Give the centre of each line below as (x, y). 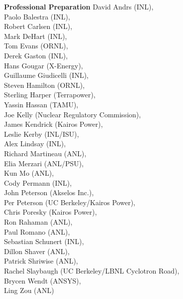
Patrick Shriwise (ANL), (41, 261)
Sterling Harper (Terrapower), (50, 95)
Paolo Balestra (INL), (37, 16)
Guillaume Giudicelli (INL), (46, 75)
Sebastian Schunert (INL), (44, 241)
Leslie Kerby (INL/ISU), (42, 134)
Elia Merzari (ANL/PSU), (44, 163)
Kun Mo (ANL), (29, 173)
